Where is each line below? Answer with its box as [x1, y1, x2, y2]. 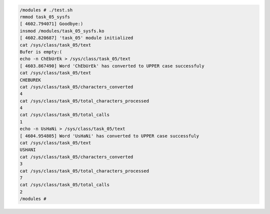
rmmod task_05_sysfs [19, 14, 70, 19]
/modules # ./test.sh [19, 7, 73, 12]
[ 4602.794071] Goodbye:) [19, 21, 83, 27]
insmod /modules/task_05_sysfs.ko [19, 28, 104, 33]
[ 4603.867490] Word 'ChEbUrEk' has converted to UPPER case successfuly [19, 63, 204, 68]
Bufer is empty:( [19, 49, 62, 54]
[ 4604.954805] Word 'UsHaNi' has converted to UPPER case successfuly [19, 133, 199, 138]
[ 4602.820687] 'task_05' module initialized [19, 35, 133, 41]
